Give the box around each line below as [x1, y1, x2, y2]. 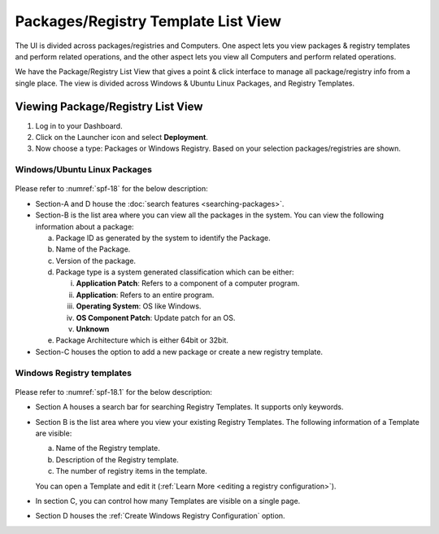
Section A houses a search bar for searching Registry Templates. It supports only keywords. [35, 402, 344, 412]
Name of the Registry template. [55, 444, 160, 453]
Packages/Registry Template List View [15, 12, 282, 30]
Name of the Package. [55, 244, 131, 254]
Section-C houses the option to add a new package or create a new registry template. [35, 347, 324, 357]
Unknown [76, 324, 110, 334]
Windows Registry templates [15, 367, 132, 379]
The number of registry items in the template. [55, 466, 207, 476]
